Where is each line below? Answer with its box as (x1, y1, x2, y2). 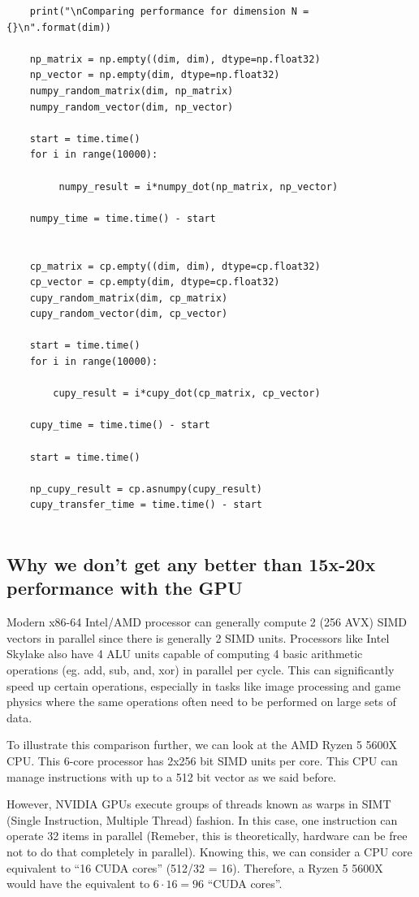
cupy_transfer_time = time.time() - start (29, 499, 262, 511)
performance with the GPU (6, 575, 243, 600)
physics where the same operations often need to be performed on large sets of (6, 693, 396, 710)
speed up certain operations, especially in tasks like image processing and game (6, 677, 401, 694)
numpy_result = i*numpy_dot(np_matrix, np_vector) (58, 180, 339, 193)
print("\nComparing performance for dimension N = (29, 6, 309, 17)
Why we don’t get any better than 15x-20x (6, 551, 376, 576)
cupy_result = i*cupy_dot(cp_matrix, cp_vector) (53, 388, 321, 400)
